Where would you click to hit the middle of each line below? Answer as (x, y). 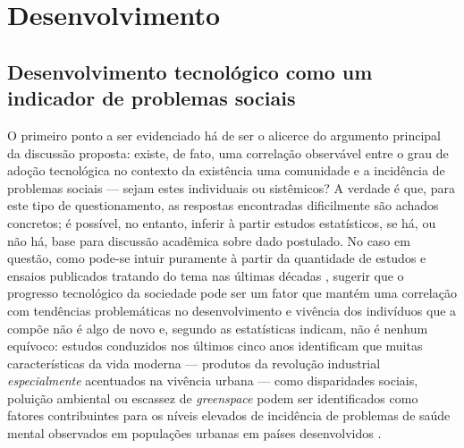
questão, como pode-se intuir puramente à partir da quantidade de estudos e (217, 258)
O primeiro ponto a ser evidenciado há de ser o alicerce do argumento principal (224, 135)
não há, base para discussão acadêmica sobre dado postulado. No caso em (209, 240)
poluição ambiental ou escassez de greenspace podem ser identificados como (213, 397)
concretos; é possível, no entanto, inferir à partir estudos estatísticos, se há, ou (222, 222)
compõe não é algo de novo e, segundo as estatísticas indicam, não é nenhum (218, 328)
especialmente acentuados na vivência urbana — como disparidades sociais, (213, 380)
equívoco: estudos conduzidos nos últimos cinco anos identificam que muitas (215, 346)
